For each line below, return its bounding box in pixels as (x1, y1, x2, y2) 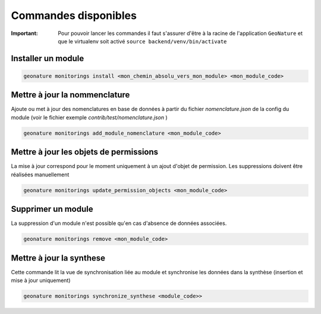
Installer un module (11, 53, 84, 64)
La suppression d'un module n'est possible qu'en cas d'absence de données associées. (11, 220, 227, 227)
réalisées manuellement (11, 171, 70, 178)
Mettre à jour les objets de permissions (11, 147, 159, 157)
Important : (11, 30, 38, 37)
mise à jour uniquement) (11, 277, 71, 284)
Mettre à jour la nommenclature (11, 90, 130, 100)
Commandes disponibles (11, 9, 137, 22)
